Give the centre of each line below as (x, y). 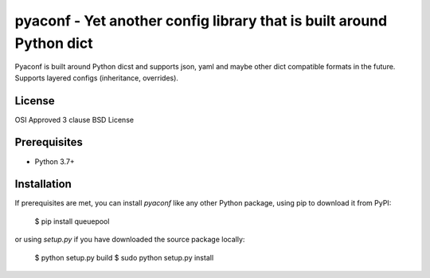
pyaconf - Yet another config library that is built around (201, 21)
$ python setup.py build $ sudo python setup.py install (124, 257)
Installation (43, 184)
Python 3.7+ (55, 161)
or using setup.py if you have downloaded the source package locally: (130, 240)
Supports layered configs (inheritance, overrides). (97, 78)
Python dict (54, 43)
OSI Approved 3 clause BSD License (74, 119)
